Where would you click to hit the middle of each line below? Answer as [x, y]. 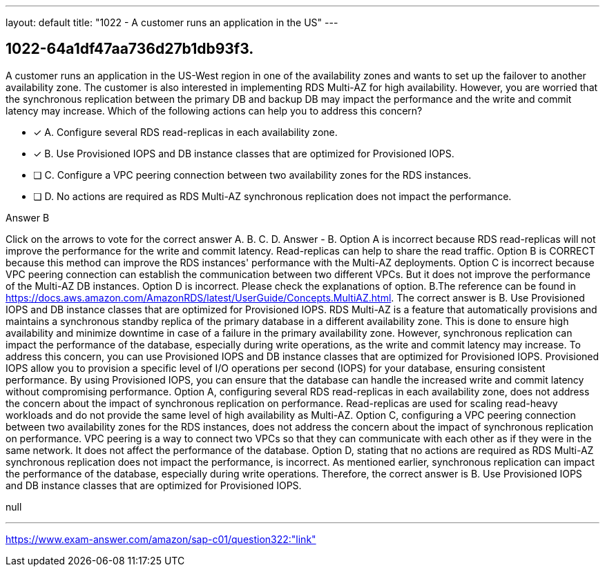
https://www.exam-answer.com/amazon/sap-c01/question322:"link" [161, 539]
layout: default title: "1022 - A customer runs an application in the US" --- [172, 22]
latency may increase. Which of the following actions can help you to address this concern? [214, 110]
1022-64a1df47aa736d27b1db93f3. [130, 49]
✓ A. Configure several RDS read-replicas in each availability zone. [185, 132]
